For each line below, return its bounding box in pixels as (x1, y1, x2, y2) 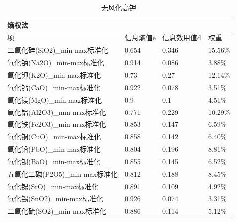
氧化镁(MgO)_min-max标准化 (7, 94, 102, 105)
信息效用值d (162, 32, 201, 43)
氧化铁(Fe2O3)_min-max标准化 (7, 119, 106, 129)
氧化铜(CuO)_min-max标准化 (7, 131, 101, 142)
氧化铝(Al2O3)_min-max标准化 (7, 107, 106, 117)
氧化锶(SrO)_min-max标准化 (7, 181, 99, 191)
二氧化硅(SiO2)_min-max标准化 (7, 45, 109, 55)
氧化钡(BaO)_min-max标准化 (7, 156, 101, 166)
